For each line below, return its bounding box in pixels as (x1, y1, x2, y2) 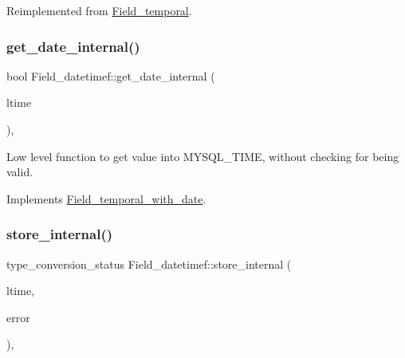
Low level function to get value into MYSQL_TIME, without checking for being (6, 148, 399, 164)
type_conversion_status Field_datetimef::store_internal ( (6, 255, 292, 272)
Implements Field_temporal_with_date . (6, 190, 206, 207)
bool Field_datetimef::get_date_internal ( (6, 67, 215, 84)
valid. (6, 163, 33, 180)
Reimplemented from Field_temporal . (6, 2, 192, 18)
